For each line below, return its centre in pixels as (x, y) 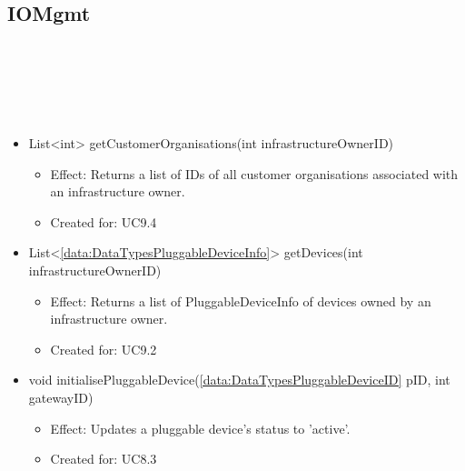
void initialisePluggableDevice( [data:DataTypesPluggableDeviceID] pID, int (239, 380)
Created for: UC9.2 (104, 349)
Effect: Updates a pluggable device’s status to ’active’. (200, 428)
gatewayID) (61, 397)
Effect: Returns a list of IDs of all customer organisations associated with (254, 173)
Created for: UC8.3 (104, 459)
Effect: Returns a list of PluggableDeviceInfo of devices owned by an (241, 301)
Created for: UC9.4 (104, 221)
